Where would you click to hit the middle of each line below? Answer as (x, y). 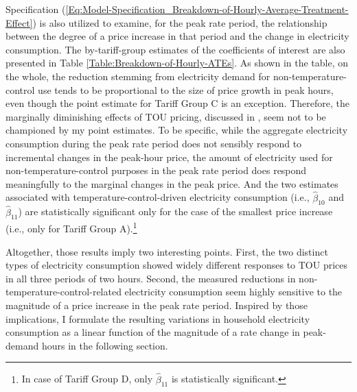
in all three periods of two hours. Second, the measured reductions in (151, 278)
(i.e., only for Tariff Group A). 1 (71, 227)
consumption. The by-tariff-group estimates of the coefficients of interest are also (175, 49)
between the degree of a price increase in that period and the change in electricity (177, 36)
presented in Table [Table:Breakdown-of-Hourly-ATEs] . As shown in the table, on (177, 63)
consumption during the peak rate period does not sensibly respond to (154, 143)
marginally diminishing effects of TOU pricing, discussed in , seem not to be (166, 116)
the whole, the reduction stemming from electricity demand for (138, 76)
